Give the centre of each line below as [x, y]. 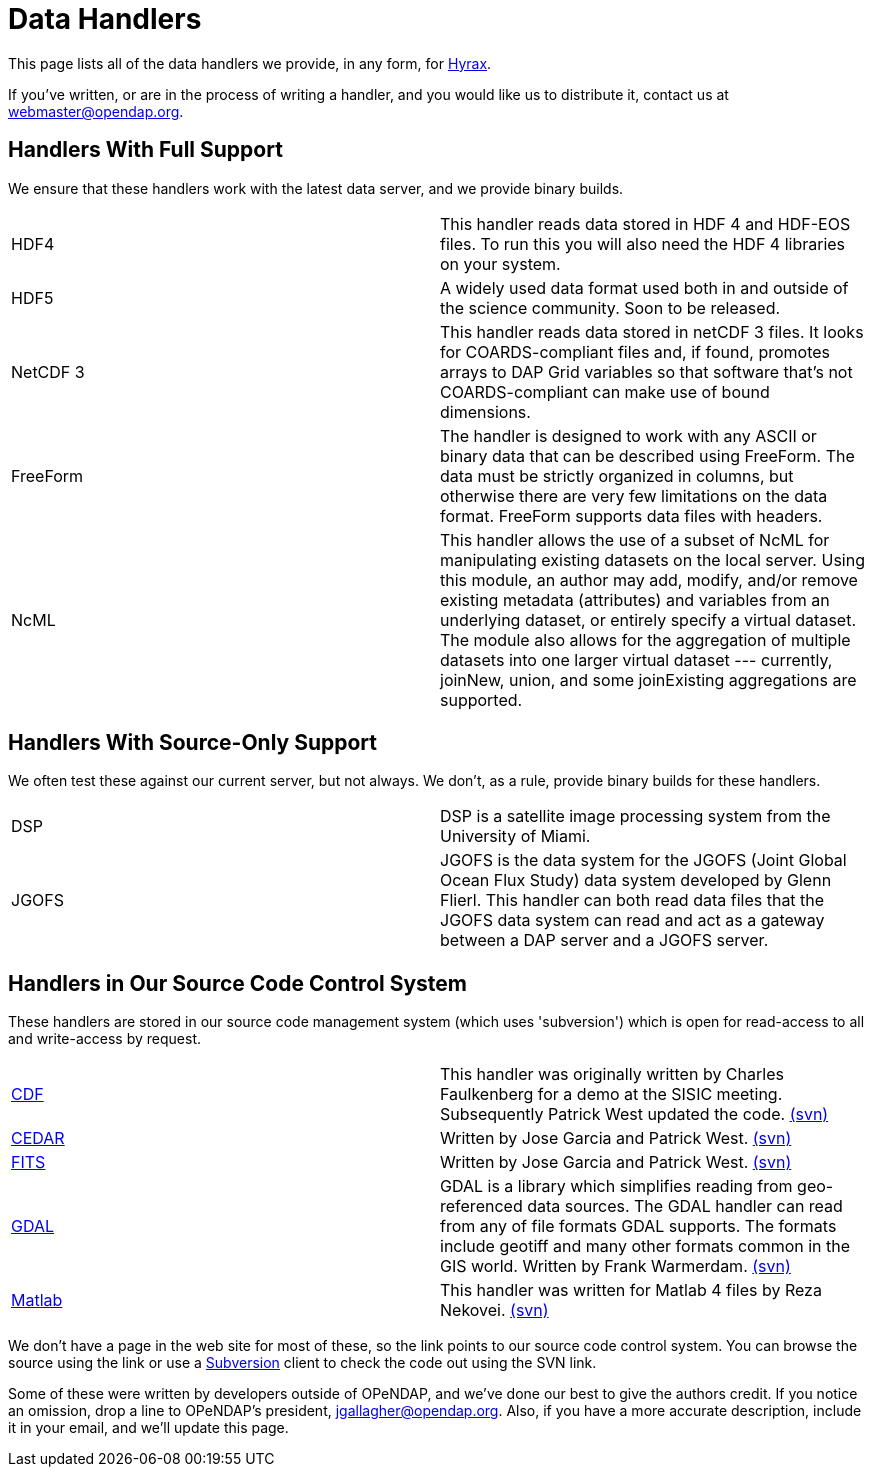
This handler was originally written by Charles [612, 1074]
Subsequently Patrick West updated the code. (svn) [634, 1114]
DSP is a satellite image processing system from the [635, 816]
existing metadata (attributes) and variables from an [635, 599]
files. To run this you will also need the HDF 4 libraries [643, 243]
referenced [481, 1206]
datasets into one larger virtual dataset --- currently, [636, 659]
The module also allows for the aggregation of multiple [645, 639]
